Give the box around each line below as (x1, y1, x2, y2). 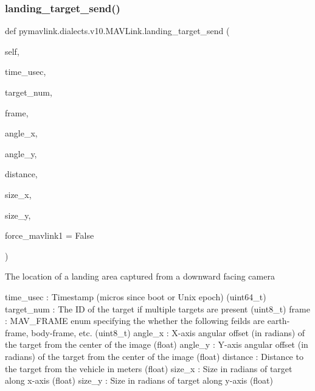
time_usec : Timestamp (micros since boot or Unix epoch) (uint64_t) (5, 290, 266, 303)
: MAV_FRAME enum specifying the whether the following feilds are (5, 314, 265, 327)
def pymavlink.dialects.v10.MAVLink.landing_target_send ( (5, 24, 230, 37)
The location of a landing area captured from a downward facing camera (5, 270, 275, 283)
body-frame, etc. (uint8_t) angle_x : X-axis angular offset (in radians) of (31, 326, 305, 339)
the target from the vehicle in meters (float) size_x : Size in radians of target (5, 362, 292, 375)
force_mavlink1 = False (5, 229, 94, 242)
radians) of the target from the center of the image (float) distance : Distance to (5, 350, 303, 362)
